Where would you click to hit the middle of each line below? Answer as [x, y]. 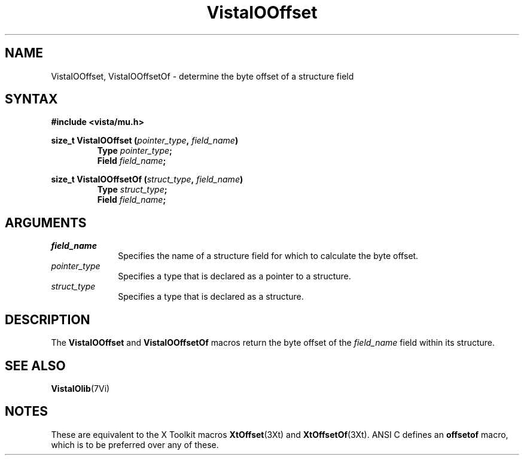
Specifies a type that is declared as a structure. [211, 297]
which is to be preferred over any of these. [135, 444]
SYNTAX [31, 99]
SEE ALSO [35, 365]
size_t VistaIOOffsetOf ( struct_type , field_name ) [147, 179]
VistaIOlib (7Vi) [80, 388]
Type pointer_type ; [135, 151]
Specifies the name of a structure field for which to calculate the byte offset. [268, 256]
